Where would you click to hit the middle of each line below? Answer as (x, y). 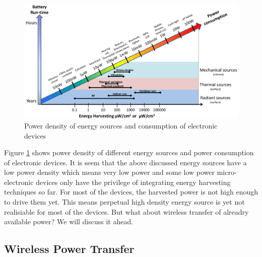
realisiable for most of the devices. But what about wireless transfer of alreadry (126, 211)
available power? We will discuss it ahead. (69, 221)
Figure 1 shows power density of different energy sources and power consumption (129, 152)
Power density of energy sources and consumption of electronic (121, 125)
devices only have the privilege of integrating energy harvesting (133, 182)
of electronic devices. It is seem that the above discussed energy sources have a (125, 162)
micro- (227, 172)
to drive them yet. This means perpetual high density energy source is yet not (124, 202)
